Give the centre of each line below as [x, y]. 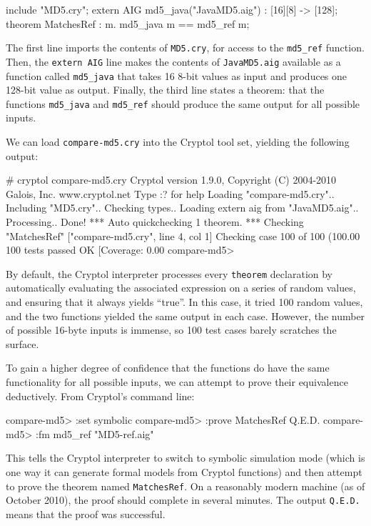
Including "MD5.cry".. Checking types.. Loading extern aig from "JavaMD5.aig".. [182, 208]
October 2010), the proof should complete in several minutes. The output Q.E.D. [183, 500]
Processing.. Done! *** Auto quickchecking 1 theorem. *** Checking [155, 222]
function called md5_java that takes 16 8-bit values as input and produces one [177, 75]
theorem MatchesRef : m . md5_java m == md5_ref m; [128, 23]
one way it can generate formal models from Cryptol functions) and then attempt [184, 472]
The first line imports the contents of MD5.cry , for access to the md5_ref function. [185, 48]
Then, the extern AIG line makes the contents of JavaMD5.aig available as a [173, 61]
